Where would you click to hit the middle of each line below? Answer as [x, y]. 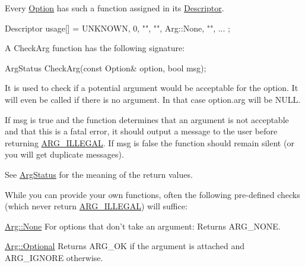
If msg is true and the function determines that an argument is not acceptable [147, 119]
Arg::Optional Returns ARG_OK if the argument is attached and [125, 246]
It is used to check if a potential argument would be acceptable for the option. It [152, 88]
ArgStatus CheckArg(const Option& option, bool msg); [106, 67]
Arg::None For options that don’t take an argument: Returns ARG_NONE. [143, 226]
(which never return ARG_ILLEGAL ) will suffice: [96, 206]
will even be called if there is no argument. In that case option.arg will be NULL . [153, 99]
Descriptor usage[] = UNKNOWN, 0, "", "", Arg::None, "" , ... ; [117, 28]
